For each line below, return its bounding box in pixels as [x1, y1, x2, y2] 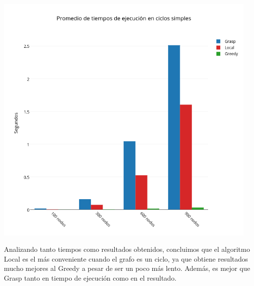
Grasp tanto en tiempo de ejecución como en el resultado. [4, 272, 177, 283]
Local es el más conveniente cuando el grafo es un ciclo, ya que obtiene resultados [4, 253, 248, 264]
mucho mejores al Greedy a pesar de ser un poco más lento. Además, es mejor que [4, 263, 250, 273]
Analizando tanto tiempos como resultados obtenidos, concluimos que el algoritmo [4, 244, 250, 254]
